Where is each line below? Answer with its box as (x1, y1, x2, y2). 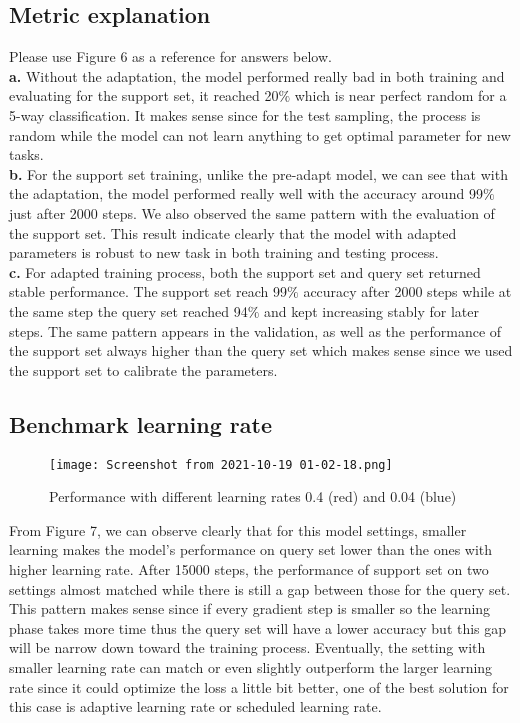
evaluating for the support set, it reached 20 (9, 85, 279, 106)
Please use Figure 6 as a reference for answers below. (9, 46, 332, 67)
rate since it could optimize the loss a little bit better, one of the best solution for (9, 676, 509, 697)
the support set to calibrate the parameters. (9, 359, 278, 380)
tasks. (9, 144, 44, 165)
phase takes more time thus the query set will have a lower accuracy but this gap (9, 617, 507, 638)
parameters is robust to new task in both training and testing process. (9, 242, 439, 263)
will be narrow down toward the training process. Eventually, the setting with (9, 637, 486, 658)
